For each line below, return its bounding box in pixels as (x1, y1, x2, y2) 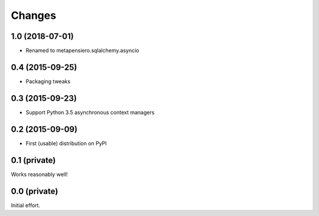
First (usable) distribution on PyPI (25, 139, 107, 147)
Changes (11, 9, 56, 22)
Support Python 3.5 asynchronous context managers (25, 109, 155, 116)
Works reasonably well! (11, 171, 68, 178)
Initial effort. (11, 201, 41, 209)
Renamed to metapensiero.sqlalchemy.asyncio (25, 47, 139, 54)
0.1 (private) (11, 155, 56, 165)
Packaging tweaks (25, 77, 71, 85)
